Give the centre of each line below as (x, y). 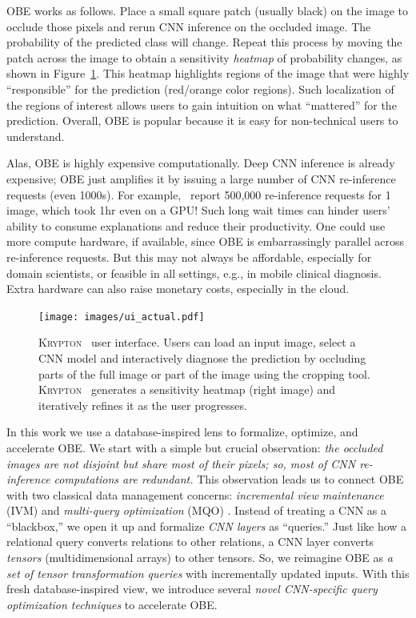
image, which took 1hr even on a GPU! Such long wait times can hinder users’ (198, 210)
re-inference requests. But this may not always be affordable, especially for (189, 257)
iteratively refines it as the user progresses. (143, 405)
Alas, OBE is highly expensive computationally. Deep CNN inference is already (201, 163)
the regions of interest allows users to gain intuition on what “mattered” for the (202, 104)
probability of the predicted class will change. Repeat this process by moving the (204, 42)
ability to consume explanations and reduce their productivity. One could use (196, 225)
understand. (36, 136)
